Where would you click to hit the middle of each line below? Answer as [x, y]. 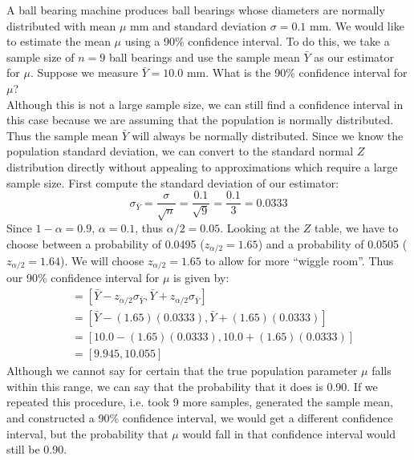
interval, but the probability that [87, 433]
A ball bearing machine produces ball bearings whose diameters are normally [196, 10]
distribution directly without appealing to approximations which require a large [202, 166]
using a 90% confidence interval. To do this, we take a [257, 41]
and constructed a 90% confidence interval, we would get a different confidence [200, 417]
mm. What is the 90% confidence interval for [297, 73]
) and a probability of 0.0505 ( [333, 243]
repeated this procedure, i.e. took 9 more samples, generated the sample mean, [200, 402]
